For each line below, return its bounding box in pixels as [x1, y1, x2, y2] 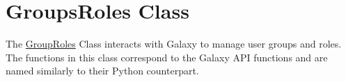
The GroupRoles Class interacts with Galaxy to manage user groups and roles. [6, 37, 342, 51]
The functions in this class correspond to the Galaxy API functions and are [6, 50, 328, 64]
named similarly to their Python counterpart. [6, 63, 199, 78]
